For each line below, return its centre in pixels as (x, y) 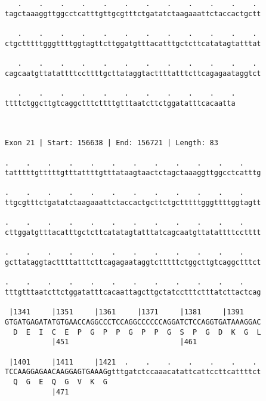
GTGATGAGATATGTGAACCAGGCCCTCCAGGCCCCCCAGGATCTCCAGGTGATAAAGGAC (133, 322)
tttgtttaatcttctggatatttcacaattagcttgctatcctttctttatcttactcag (133, 293)
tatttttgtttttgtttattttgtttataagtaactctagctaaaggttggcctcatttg (133, 173)
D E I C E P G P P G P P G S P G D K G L (137, 332)
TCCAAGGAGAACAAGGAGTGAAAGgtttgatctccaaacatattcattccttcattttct (133, 372)
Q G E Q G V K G (60, 382)
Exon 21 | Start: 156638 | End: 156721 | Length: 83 (112, 143)
